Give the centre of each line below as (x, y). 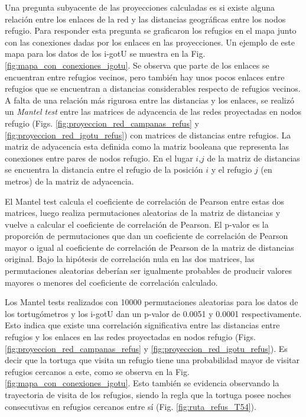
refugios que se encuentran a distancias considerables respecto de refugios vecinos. (153, 88)
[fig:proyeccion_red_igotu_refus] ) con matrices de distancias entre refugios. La (148, 135)
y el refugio (232, 169)
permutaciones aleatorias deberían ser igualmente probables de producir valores (149, 271)
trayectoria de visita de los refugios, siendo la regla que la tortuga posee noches (148, 395)
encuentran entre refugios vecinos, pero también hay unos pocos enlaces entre (145, 77)
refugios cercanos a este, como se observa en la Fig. (97, 371)
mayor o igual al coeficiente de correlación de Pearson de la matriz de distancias (149, 247)
